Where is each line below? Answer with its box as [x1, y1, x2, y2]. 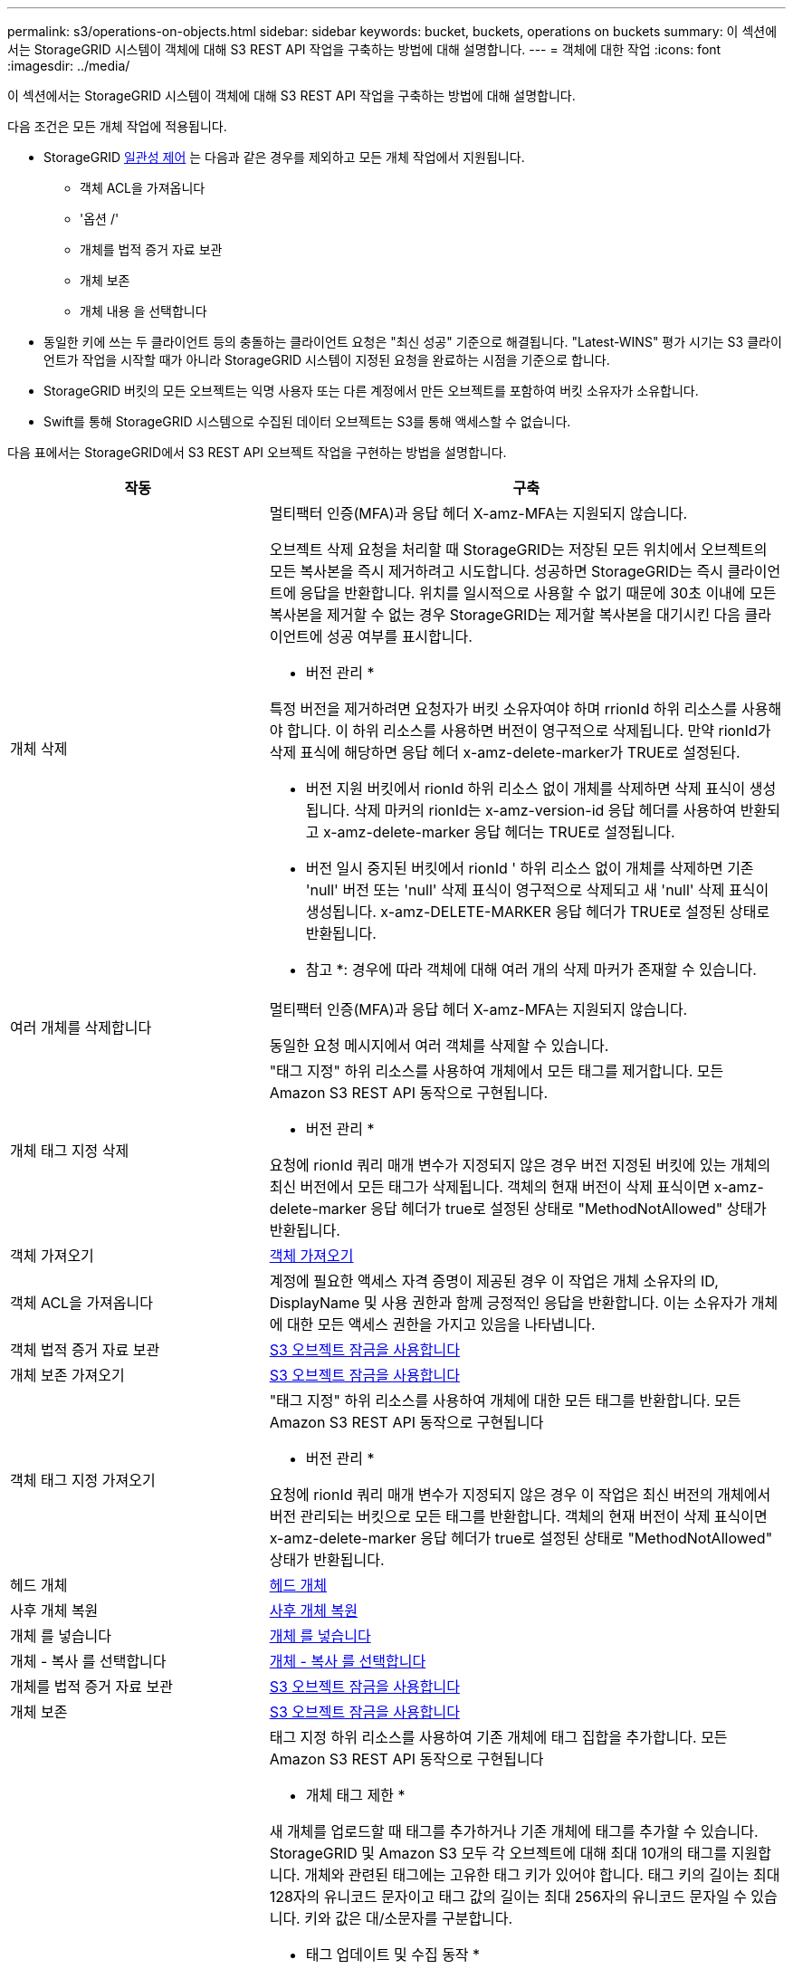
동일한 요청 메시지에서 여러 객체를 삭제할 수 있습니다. [269, 1037, 609, 1055]
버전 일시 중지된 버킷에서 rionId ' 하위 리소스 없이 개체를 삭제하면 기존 [305, 859, 754, 877]
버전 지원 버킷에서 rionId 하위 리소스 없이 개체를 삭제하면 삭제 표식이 [305, 779, 746, 798]
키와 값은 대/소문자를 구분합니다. [304, 1909, 513, 1927]
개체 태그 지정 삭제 [10, 1142, 129, 1160]
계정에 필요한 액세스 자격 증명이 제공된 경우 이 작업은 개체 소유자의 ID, [269, 1272, 719, 1290]
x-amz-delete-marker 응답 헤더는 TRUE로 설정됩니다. [322, 823, 675, 841]
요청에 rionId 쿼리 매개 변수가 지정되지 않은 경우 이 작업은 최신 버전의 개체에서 [269, 1486, 771, 1504]
